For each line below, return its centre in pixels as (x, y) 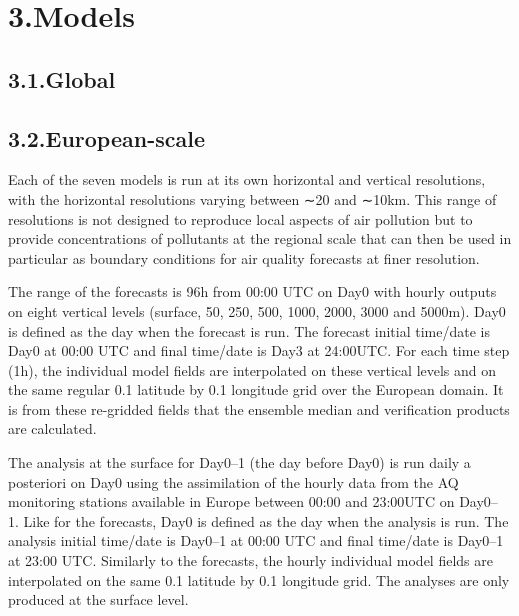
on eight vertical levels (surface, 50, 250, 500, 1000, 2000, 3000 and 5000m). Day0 (257, 310)
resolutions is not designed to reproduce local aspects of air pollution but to (240, 218)
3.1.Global (62, 78)
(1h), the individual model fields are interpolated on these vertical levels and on (252, 369)
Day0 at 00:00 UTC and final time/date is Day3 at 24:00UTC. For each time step (259, 350)
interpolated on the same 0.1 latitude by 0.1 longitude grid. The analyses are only (259, 579)
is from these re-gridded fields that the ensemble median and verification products (259, 408)
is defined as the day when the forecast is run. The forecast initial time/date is (249, 330)
